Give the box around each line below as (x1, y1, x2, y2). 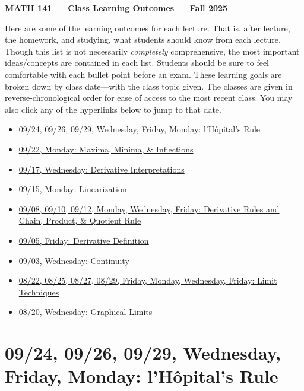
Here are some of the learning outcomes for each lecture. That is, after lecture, (5, 21, 290, 34)
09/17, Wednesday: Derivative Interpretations (18, 163, 185, 175)
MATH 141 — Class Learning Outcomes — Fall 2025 (5, 2, 228, 14)
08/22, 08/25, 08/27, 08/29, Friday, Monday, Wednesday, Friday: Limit (18, 274, 277, 287)
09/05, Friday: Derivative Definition (18, 234, 149, 246)
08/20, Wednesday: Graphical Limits (18, 306, 153, 318)
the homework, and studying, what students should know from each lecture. (5, 33, 281, 46)
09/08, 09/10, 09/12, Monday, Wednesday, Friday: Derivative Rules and (18, 202, 280, 215)
